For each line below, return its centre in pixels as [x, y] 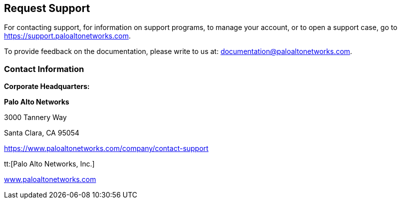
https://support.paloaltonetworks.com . [67, 36]
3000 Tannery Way [35, 117]
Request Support [47, 8]
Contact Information [44, 69]
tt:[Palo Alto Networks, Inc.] [49, 164]
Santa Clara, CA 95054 [42, 133]
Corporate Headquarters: [47, 86]
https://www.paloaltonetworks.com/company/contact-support [106, 148]
